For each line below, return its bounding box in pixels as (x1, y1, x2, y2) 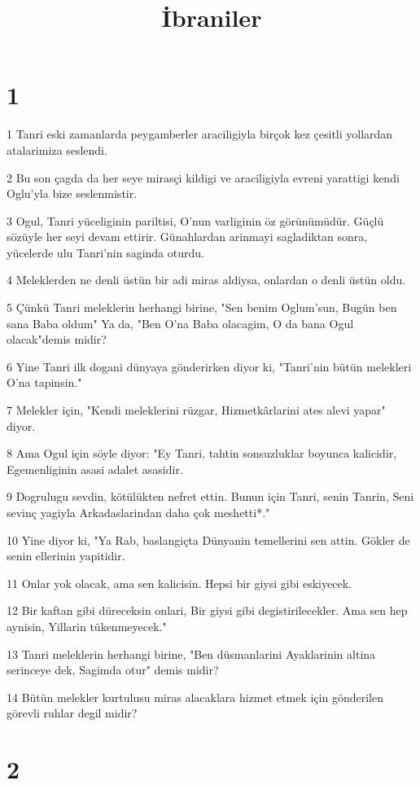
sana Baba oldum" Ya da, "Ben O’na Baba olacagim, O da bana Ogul (7, 314, 354, 331)
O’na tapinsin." (7, 374, 82, 391)
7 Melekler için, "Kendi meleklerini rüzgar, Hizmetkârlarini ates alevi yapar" (7, 401, 386, 419)
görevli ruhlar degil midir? (7, 704, 138, 721)
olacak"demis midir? (7, 331, 107, 348)
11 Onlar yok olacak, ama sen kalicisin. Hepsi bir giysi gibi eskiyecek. (7, 574, 352, 591)
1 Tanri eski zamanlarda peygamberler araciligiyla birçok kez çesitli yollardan (7, 125, 393, 143)
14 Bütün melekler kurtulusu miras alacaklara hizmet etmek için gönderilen (7, 688, 383, 705)
